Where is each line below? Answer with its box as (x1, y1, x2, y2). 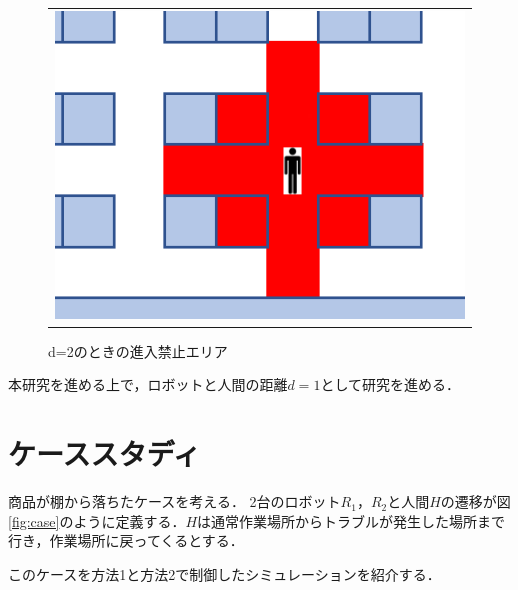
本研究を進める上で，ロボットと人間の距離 (8, 374, 288, 395)
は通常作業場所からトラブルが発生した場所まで (197, 510, 506, 531)
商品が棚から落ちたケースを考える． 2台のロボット (8, 491, 341, 512)
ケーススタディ (8, 433, 201, 474)
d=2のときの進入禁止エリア (48, 340, 228, 361)
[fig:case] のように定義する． (8, 510, 186, 531)
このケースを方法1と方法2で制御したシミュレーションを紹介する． (8, 563, 441, 584)
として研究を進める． (320, 374, 460, 395)
